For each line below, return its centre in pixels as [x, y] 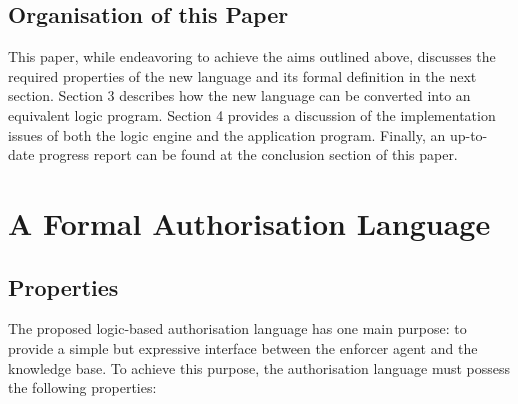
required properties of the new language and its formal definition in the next [242, 75]
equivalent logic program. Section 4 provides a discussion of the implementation [252, 114]
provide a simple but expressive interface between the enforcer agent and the [243, 347]
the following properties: [82, 387]
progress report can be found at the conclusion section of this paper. [248, 154]
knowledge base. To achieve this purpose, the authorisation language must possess [259, 367]
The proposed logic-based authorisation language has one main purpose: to [237, 328]
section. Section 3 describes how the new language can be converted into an [239, 95]
